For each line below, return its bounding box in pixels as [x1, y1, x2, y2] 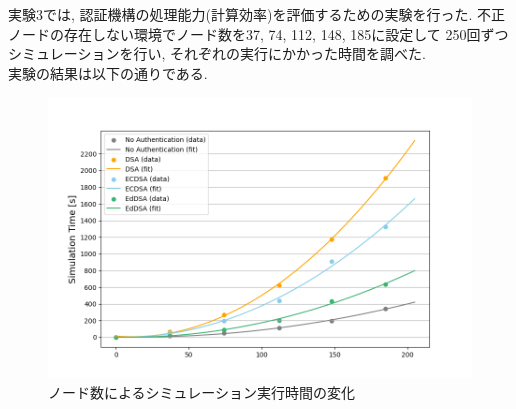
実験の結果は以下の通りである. [8, 62, 208, 83]
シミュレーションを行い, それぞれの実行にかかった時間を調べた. [8, 43, 426, 64]
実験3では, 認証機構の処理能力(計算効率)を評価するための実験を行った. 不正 [8, 4, 505, 24]
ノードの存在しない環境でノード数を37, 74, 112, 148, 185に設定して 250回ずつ [8, 23, 509, 44]
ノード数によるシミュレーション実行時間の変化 [48, 381, 356, 402]
